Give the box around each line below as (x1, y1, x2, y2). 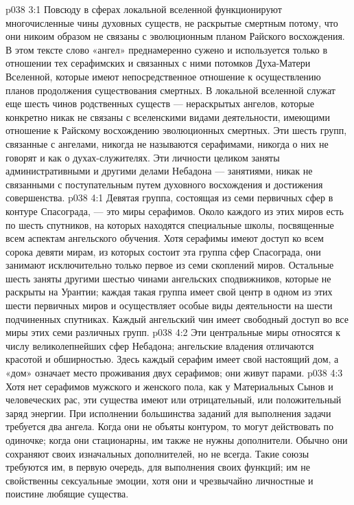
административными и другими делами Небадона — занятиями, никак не (5, 164, 313, 178)
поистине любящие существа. (5, 486, 129, 501)
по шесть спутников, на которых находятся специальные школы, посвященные (5, 217, 334, 232)
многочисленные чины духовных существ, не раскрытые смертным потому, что (5, 15, 338, 30)
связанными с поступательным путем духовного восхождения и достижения (5, 177, 323, 191)
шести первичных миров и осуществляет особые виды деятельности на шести (5, 298, 333, 313)
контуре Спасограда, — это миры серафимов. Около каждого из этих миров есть (5, 203, 344, 218)
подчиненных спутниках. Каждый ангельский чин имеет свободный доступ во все (5, 311, 349, 326)
